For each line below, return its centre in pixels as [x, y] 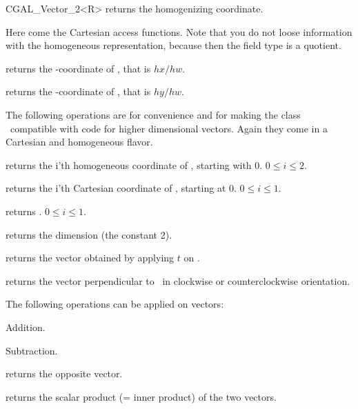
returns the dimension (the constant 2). [89, 234]
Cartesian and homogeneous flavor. [79, 142]
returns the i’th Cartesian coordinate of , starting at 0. [121, 188]
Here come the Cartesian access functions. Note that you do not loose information [179, 31]
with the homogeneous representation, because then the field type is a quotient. [173, 45]
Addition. [26, 327]
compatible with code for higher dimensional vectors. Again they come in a [169, 128]
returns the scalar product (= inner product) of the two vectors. [141, 396]
